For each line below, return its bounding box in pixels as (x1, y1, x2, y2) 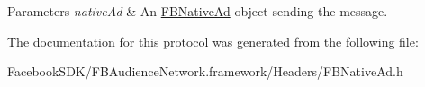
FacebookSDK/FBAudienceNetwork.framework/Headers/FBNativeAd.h (7, 62, 403, 81)
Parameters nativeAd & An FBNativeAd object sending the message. (7, 2, 388, 20)
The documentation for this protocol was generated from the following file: (7, 31, 419, 50)
